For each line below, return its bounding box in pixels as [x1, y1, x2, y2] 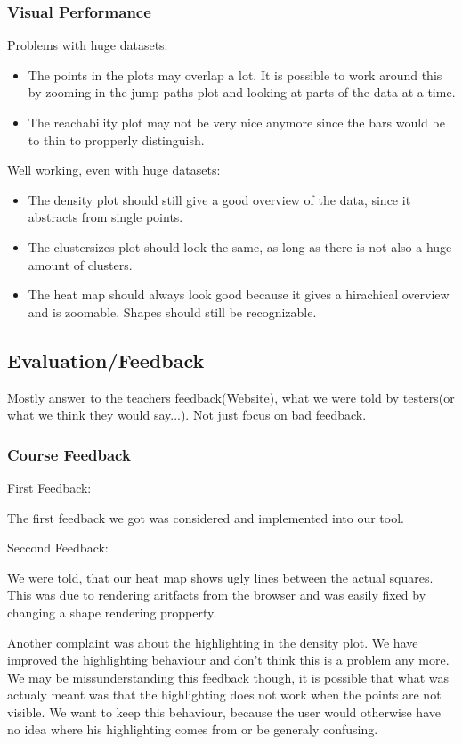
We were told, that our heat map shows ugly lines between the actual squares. [7, 568, 434, 586]
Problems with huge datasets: [7, 36, 168, 54]
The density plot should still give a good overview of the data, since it [28, 190, 411, 208]
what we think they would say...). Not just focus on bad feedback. [7, 405, 367, 424]
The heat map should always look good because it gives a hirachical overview [28, 285, 450, 304]
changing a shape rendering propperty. [7, 602, 217, 621]
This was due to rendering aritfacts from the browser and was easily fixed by [7, 585, 426, 604]
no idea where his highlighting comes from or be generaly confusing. [7, 720, 378, 739]
